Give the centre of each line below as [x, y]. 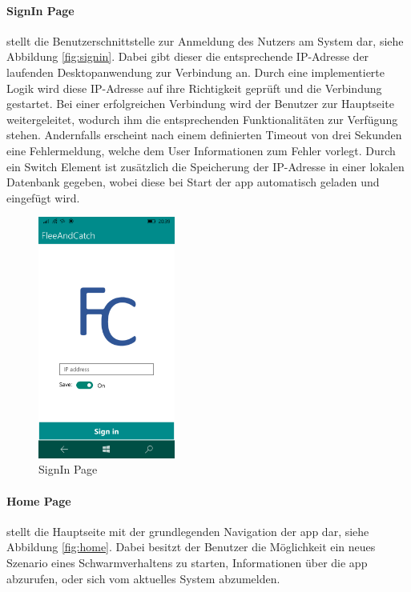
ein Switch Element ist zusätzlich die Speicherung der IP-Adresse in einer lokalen [205, 166]
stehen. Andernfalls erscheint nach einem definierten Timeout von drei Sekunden [204, 135]
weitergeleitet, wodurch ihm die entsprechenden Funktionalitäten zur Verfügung [202, 119]
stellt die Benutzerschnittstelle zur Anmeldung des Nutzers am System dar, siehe [205, 40]
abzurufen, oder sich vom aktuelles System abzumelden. [143, 578]
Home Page [39, 500]
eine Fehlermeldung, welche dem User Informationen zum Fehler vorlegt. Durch [201, 150]
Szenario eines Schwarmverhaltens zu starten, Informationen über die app [187, 562]
